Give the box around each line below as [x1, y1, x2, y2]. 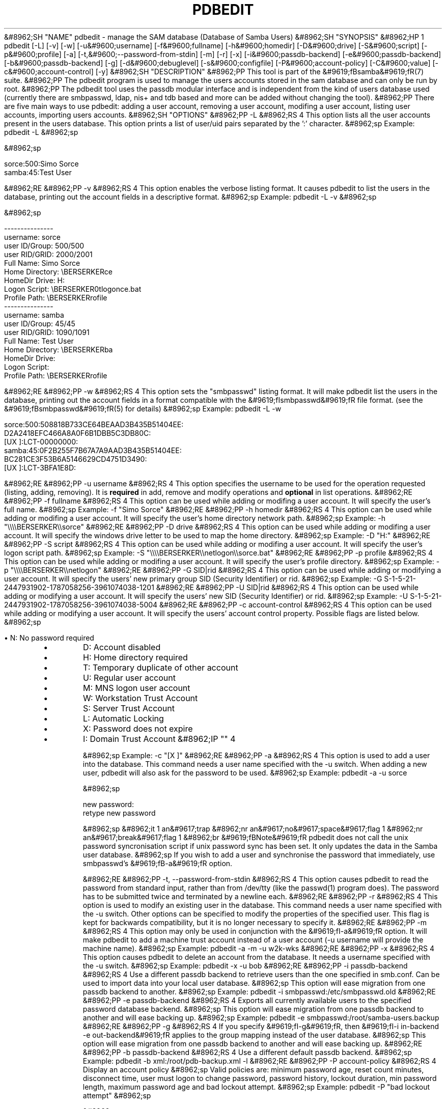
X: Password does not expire [83, 723, 193, 734]
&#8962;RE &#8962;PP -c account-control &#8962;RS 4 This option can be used [159, 600, 432, 609]
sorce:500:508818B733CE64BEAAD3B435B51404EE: [4, 420, 184, 429]
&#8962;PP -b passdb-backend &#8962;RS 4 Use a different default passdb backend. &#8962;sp [82, 1047, 412, 1057]
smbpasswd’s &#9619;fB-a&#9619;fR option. [82, 858, 233, 868]
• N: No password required [4, 633, 94, 642]
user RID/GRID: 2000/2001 [4, 249, 93, 259]
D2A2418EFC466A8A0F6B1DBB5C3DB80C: [4, 428, 151, 437]
